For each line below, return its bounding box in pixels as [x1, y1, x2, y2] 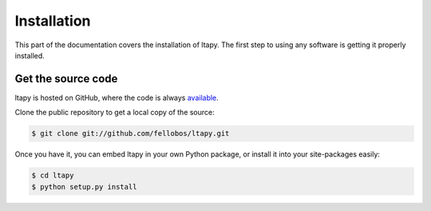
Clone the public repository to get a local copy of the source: [14, 108, 215, 117]
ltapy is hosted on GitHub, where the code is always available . [14, 93, 219, 102]
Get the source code [14, 72, 118, 86]
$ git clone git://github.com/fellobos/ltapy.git [31, 129, 230, 138]
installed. [14, 50, 45, 60]
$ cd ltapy [31, 171, 74, 180]
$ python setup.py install [31, 182, 137, 191]
